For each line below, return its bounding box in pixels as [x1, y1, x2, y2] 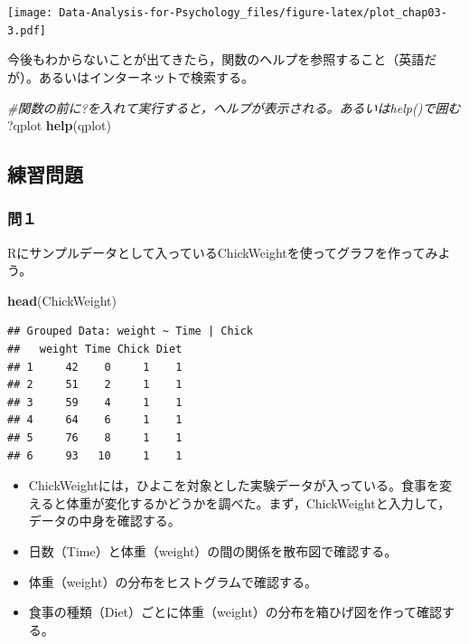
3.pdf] [7, 24, 46, 37]
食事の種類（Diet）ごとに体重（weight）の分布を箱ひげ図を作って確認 [28, 602, 443, 621]
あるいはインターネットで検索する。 [38, 67, 254, 86]
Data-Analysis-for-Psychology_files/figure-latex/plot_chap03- [59, 6, 447, 19]
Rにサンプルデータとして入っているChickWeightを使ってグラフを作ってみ [7, 242, 438, 261]
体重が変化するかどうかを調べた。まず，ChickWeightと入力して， [66, 493, 451, 512]
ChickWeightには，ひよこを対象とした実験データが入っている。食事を [28, 476, 440, 495]
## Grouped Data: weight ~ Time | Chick [7, 325, 254, 338]
